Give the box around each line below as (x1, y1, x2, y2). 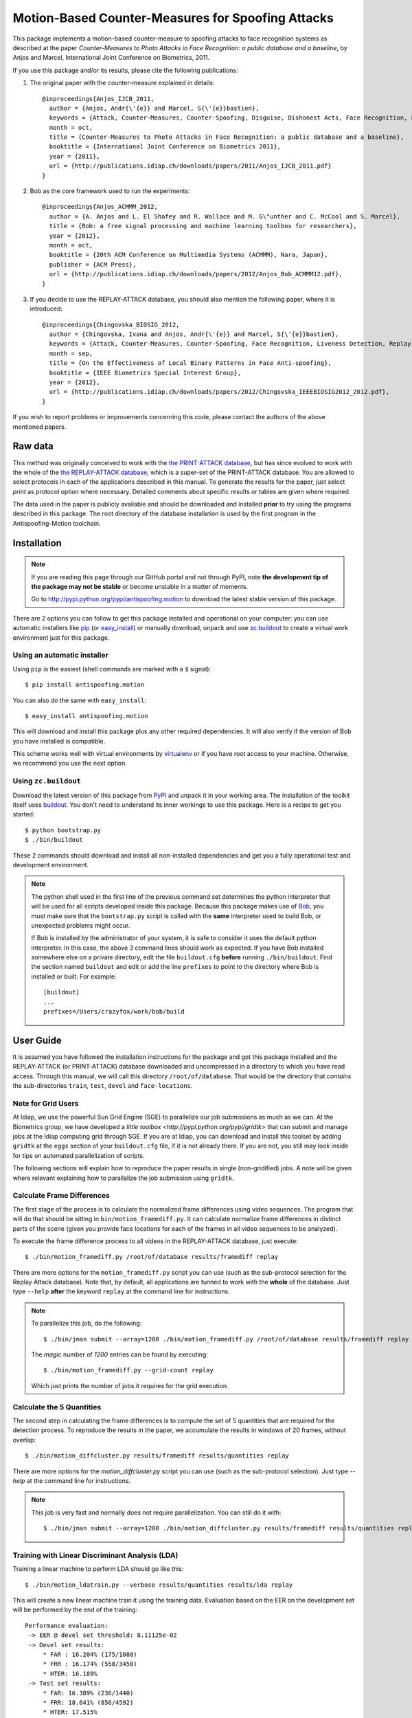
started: (12, 810, 35, 818)
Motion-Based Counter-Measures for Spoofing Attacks (12, 10, 334, 25)
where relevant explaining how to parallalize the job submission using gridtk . (12, 1174, 234, 1182)
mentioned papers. (12, 423, 67, 431)
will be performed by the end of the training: (12, 1605, 138, 1614)
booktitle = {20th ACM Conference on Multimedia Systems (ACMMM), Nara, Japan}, (49, 251, 328, 259)
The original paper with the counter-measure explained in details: (30, 79, 215, 87)
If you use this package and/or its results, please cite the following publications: (12, 66, 238, 74)
